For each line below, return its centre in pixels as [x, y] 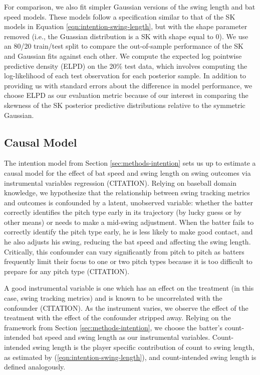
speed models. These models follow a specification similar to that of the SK [120, 16]
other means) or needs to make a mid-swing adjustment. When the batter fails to [129, 222]
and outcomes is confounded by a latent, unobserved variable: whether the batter [129, 202]
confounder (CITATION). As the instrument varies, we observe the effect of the [126, 307]
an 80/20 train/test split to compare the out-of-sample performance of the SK [124, 46]
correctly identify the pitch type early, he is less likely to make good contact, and [128, 232]
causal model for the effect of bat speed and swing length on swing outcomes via [127, 172]
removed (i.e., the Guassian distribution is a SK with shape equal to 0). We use [126, 36]
